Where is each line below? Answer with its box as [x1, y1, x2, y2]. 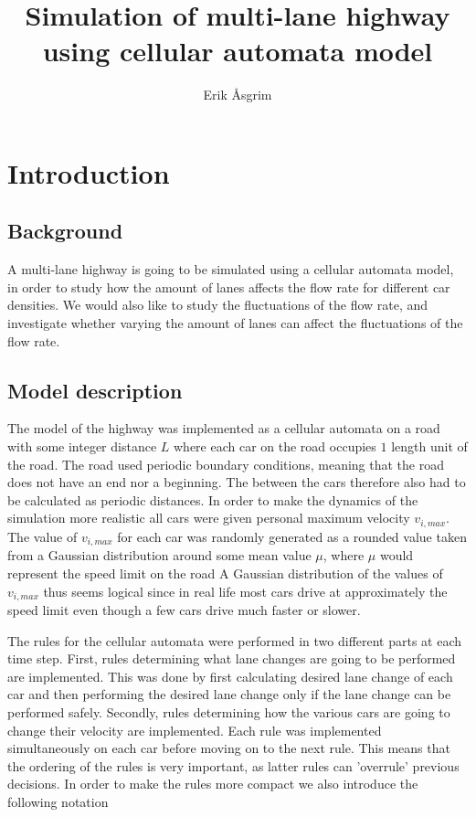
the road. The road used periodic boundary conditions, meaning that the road [7, 454, 444, 473]
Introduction [7, 154, 170, 191]
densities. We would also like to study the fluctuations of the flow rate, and [7, 295, 428, 314]
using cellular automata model [42, 32, 433, 69]
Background [7, 217, 123, 245]
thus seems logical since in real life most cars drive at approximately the [43, 581, 448, 600]
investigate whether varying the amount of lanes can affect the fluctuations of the [7, 313, 463, 333]
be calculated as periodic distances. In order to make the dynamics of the [7, 490, 418, 509]
